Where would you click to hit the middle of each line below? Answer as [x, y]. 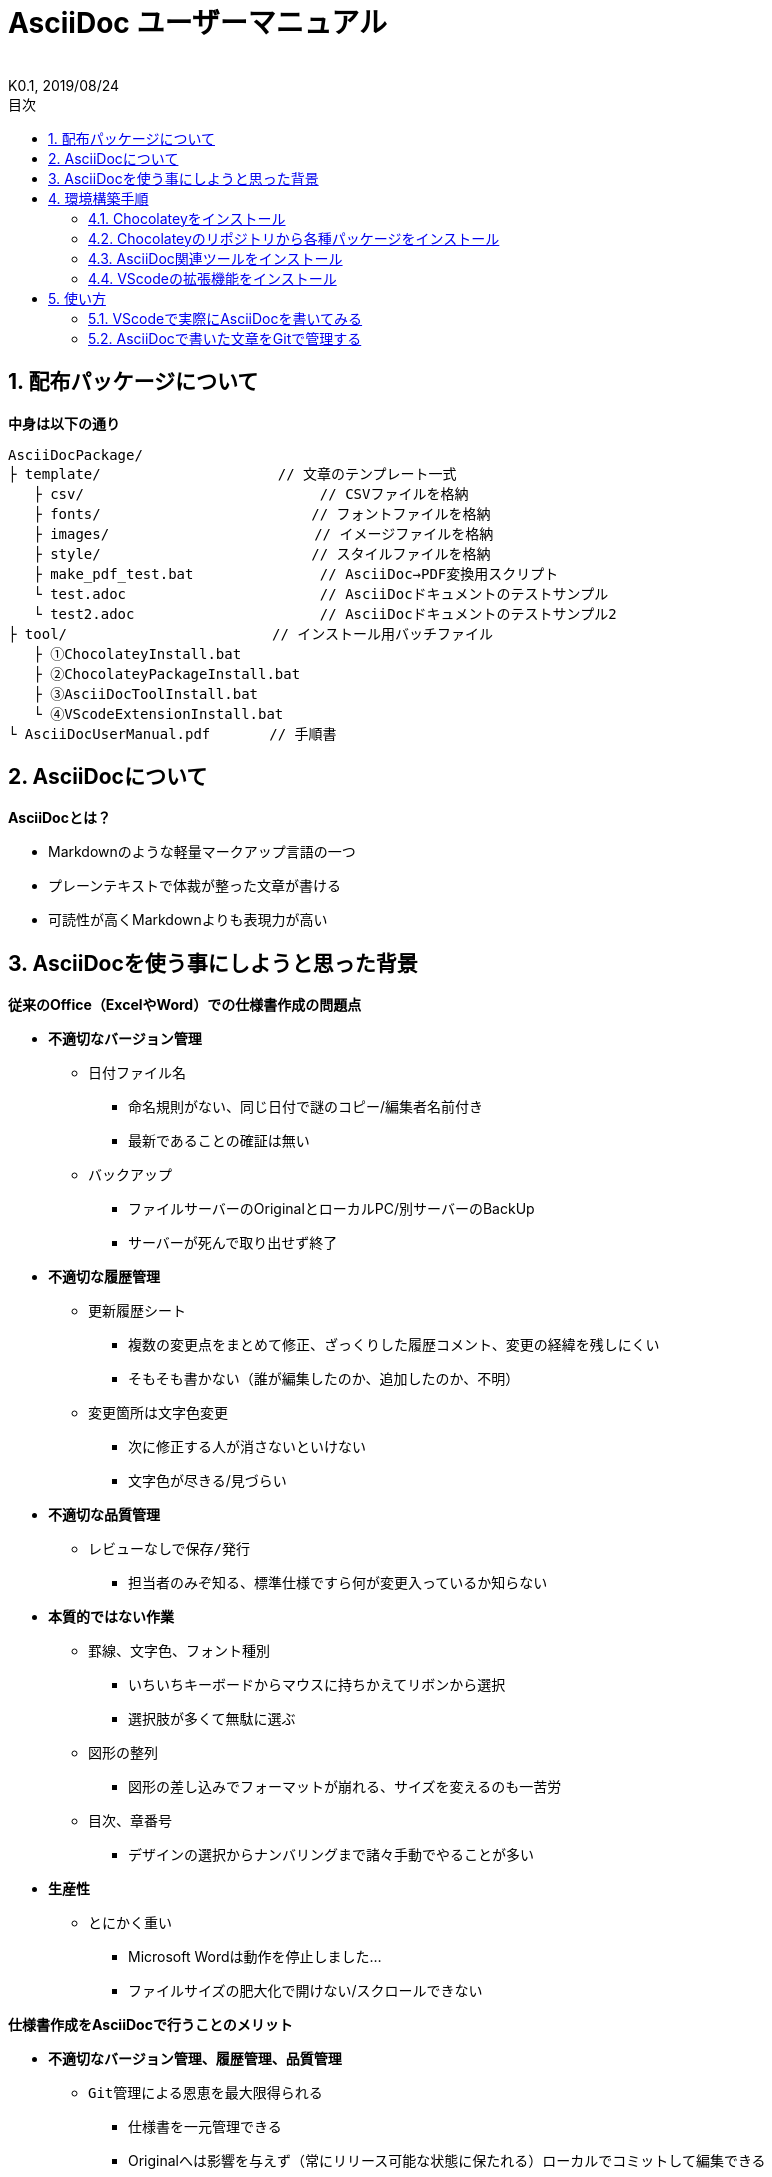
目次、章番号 [130, 1821]
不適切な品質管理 [104, 1515]
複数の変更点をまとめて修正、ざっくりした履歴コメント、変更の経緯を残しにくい [394, 1345]
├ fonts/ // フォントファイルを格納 [262, 513]
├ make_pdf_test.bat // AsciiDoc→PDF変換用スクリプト [296, 573]
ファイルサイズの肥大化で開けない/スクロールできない [305, 1991]
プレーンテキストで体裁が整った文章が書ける [194, 886]
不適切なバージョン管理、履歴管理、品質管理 [195, 2059]
